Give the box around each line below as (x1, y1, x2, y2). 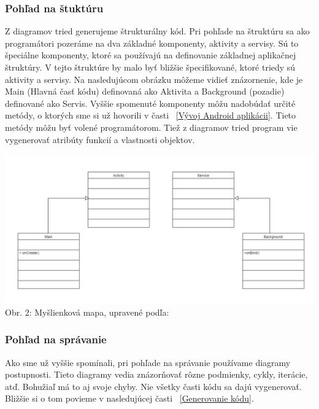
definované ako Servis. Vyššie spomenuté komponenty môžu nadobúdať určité (5, 96, 296, 109)
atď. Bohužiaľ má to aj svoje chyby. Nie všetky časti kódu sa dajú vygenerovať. (5, 380, 302, 392)
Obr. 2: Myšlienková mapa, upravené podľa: (5, 305, 169, 318)
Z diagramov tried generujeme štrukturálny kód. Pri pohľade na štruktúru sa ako (5, 25, 310, 37)
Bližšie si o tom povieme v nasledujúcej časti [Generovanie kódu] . (5, 392, 254, 405)
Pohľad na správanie (5, 332, 107, 347)
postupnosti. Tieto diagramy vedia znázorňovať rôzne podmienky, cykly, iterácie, (5, 368, 308, 381)
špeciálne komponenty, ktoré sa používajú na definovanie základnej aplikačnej (5, 49, 296, 61)
